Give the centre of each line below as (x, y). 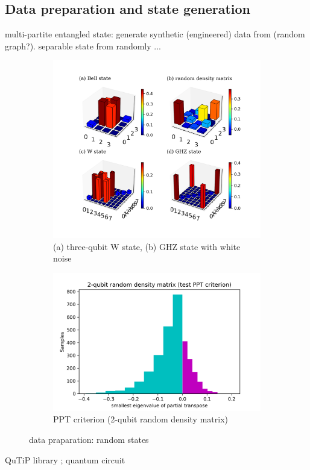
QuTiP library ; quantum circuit (65, 459)
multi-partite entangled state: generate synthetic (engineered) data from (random (155, 34)
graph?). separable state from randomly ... (83, 45)
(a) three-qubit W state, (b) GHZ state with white (147, 246)
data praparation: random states (89, 440)
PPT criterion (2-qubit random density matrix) (141, 419)
